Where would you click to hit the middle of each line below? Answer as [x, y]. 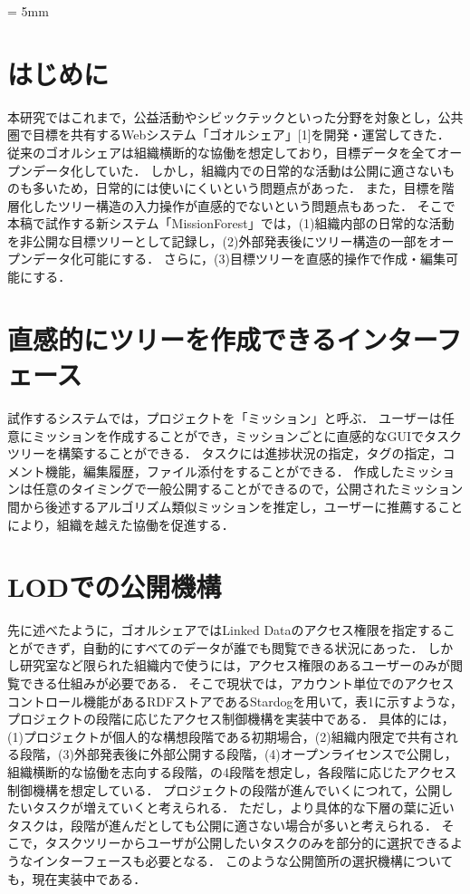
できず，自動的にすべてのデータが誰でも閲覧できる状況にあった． [228, 647]
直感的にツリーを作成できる [172, 338]
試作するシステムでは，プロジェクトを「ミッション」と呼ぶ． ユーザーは [225, 417]
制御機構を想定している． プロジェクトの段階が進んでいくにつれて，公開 [224, 789]
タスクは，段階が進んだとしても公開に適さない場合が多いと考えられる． [222, 825]
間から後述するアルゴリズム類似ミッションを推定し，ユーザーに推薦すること [235, 506]
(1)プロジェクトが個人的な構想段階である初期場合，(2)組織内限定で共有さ [226, 736]
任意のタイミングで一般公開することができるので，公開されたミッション [248, 489]
